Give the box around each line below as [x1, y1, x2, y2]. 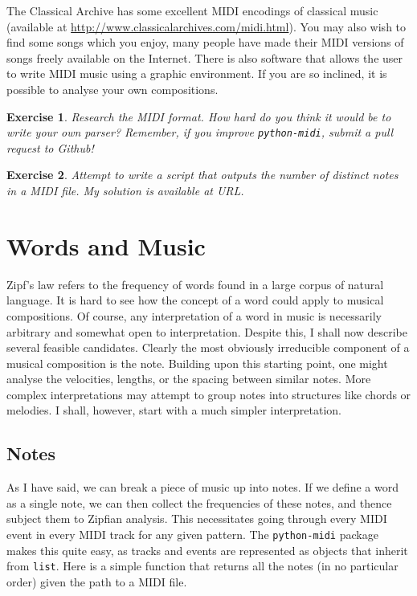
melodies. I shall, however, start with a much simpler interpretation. [6, 402, 341, 418]
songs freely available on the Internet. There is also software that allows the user [6, 49, 403, 66]
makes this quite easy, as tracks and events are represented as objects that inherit [6, 541, 408, 558]
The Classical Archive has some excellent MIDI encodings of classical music [6, 2, 378, 18]
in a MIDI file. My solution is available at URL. [6, 182, 244, 198]
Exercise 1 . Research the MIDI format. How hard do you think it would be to [6, 108, 391, 125]
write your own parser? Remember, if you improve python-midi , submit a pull [6, 124, 394, 141]
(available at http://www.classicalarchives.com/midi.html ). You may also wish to [6, 18, 407, 35]
